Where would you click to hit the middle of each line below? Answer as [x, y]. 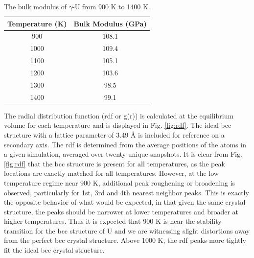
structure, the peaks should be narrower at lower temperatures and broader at [121, 211]
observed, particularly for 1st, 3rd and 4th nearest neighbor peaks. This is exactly [127, 192]
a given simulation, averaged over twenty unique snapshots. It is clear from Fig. [123, 154]
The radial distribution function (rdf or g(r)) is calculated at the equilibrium [119, 115]
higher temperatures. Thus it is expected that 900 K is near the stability [113, 221]
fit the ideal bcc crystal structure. [54, 250]
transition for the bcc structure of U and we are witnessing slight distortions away [127, 230]
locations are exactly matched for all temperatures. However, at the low [111, 173]
